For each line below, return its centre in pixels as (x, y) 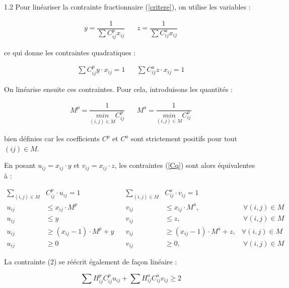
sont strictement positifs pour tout (184, 138)
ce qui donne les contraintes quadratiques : (70, 52)
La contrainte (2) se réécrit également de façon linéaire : (91, 262)
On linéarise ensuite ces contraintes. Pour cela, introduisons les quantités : (119, 89)
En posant (20, 165)
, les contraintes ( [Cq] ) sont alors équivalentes (185, 165)
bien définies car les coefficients (52, 138)
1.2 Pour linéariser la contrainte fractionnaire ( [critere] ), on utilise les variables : (127, 7)
